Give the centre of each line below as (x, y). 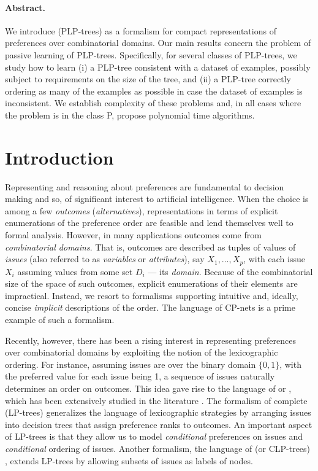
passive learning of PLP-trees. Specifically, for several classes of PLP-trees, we (151, 54)
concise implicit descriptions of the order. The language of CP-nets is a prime (150, 307)
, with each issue (274, 259)
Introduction (59, 157)
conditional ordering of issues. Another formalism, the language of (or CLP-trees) (158, 448)
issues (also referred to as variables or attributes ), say (105, 259)
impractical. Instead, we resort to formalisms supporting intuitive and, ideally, (152, 295)
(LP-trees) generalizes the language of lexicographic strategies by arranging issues (158, 412)
